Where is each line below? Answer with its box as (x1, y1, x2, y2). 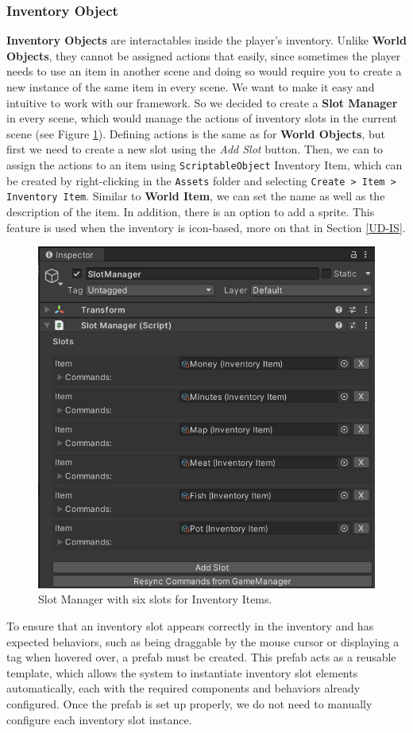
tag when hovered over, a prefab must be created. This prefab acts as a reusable (6, 649, 396, 665)
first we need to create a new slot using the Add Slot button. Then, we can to (6, 141, 384, 157)
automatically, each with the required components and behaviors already (6, 680, 361, 696)
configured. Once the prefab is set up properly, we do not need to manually (6, 696, 372, 712)
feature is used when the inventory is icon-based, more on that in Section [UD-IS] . (6, 219, 406, 235)
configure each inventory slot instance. (6, 711, 192, 727)
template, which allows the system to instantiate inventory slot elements (6, 664, 358, 681)
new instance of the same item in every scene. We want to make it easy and (6, 79, 375, 95)
